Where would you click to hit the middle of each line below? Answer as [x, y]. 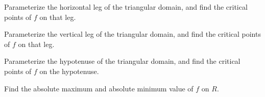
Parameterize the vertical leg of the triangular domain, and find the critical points [132, 34]
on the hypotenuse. [69, 71]
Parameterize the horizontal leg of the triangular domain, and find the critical [126, 7]
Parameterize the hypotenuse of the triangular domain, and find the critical [122, 61]
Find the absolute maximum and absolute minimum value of [99, 88]
